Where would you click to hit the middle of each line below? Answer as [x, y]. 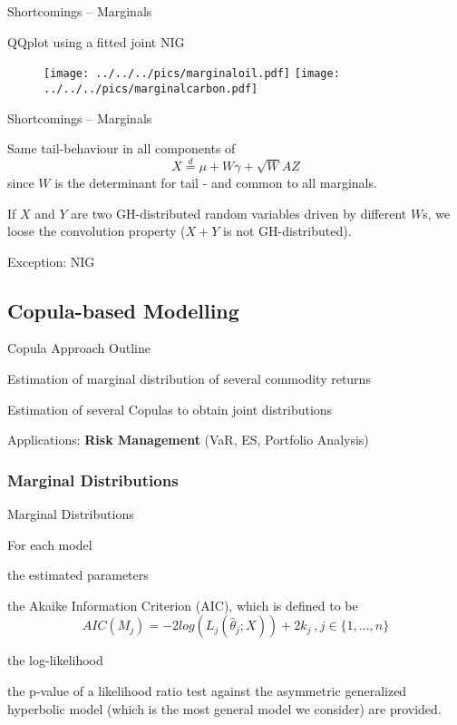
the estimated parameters [78, 575]
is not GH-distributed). [287, 231]
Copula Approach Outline [79, 348]
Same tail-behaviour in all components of [122, 148]
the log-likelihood [55, 660]
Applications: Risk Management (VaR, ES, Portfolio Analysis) [188, 440]
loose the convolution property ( [97, 231]
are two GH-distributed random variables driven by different [239, 213]
